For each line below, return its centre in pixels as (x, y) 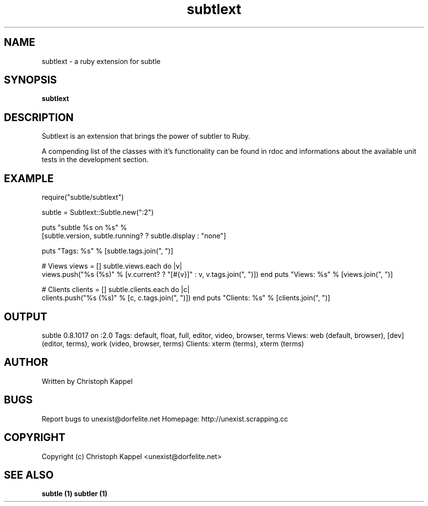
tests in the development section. (95, 160)
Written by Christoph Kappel (87, 381)
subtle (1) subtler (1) (75, 494)
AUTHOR (26, 362)
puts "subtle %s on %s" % (84, 228)
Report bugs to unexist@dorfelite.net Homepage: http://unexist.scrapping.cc (165, 419)
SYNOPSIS (31, 80)
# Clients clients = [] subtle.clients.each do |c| (116, 290)
